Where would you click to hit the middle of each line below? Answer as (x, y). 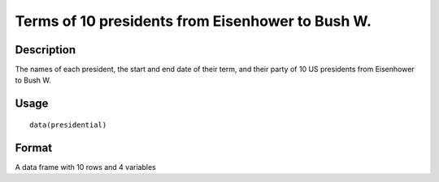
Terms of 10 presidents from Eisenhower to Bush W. (193, 21)
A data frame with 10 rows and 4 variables (85, 167)
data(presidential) (68, 125)
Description (46, 50)
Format (34, 148)
